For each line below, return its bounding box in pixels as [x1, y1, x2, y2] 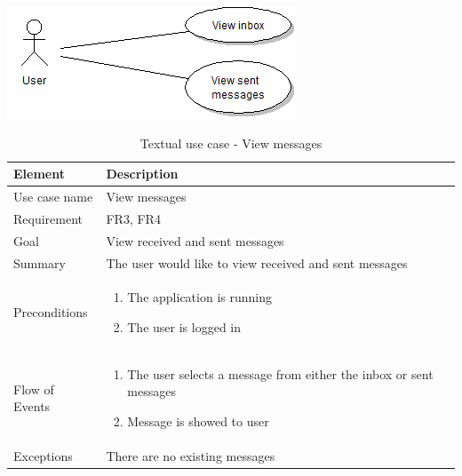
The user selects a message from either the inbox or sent [127, 364, 434, 383]
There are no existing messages [106, 446, 275, 464]
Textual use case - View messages [139, 133, 323, 152]
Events [13, 397, 51, 416]
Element [13, 164, 65, 183]
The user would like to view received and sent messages [106, 253, 408, 272]
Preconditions [13, 303, 88, 321]
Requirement [13, 209, 84, 227]
